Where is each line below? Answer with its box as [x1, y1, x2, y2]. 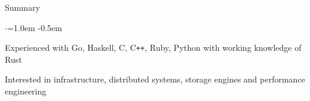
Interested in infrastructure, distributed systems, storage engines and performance [5, 73, 305, 85]
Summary [5, 1, 40, 13]
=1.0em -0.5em [7, 21, 62, 33]
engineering [5, 85, 47, 97]
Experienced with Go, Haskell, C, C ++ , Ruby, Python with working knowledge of [5, 41, 302, 54]
